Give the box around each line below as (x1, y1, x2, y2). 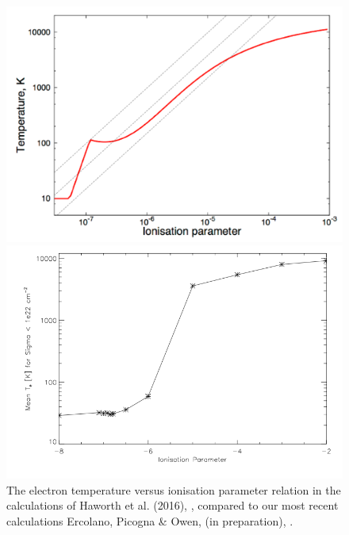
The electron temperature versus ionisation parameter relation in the (6, 481, 341, 498)
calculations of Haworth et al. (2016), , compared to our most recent (6, 497, 339, 514)
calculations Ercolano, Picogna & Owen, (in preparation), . (6, 513, 293, 529)
